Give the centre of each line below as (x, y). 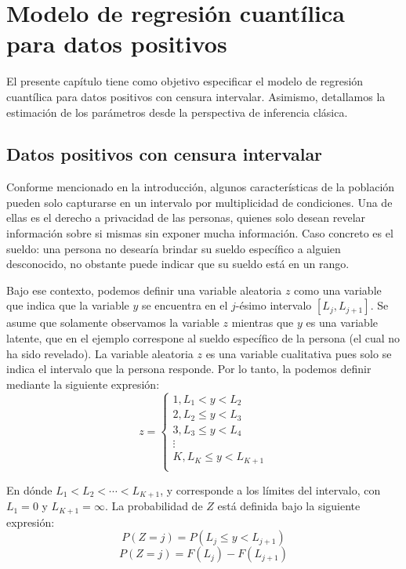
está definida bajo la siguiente (289, 506)
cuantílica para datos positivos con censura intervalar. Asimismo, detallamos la (196, 96)
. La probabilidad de (154, 506)
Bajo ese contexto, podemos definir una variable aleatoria (144, 290)
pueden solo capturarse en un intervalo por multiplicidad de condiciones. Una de (199, 202)
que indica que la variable (68, 305)
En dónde (29, 489)
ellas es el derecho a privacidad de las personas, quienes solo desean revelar (186, 217)
